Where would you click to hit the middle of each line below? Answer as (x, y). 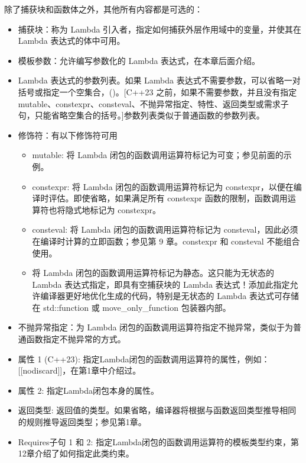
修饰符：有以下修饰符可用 (68, 135)
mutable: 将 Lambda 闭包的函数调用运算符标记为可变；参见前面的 (158, 155)
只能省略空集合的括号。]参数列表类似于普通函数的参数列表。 (149, 115)
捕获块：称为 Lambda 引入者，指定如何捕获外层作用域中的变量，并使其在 (160, 29)
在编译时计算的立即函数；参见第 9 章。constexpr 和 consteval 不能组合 (166, 241)
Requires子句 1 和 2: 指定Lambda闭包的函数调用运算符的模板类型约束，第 (159, 441)
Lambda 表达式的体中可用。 (71, 41)
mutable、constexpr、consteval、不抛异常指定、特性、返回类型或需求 (149, 103)
